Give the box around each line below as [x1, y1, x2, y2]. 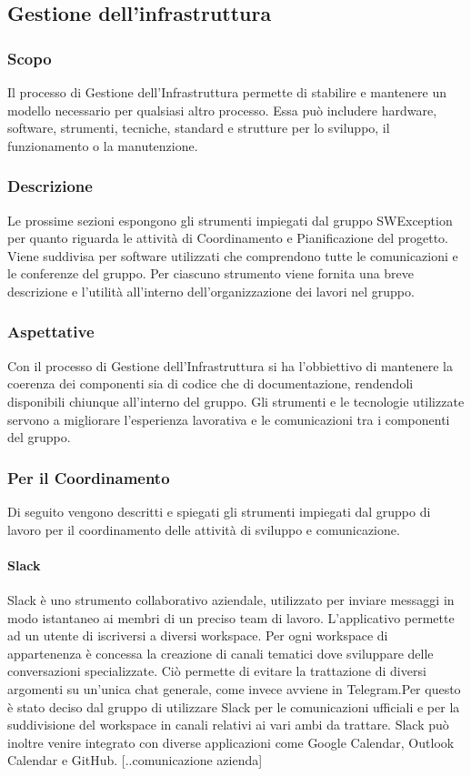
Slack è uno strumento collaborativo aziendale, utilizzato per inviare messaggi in [7, 590, 455, 609]
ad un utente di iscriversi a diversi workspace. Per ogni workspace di [7, 626, 388, 645]
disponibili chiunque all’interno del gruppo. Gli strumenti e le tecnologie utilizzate [7, 391, 465, 410]
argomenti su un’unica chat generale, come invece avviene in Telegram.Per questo [7, 679, 461, 698]
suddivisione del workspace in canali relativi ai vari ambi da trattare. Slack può [7, 715, 449, 734]
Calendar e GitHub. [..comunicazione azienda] [7, 751, 263, 770]
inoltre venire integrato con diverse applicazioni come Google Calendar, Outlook [7, 732, 455, 751]
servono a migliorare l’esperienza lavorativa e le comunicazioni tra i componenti [7, 409, 450, 428]
